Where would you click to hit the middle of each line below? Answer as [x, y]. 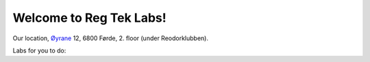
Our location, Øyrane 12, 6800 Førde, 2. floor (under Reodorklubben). [111, 38]
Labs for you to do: [39, 50]
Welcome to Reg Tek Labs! [90, 18]
